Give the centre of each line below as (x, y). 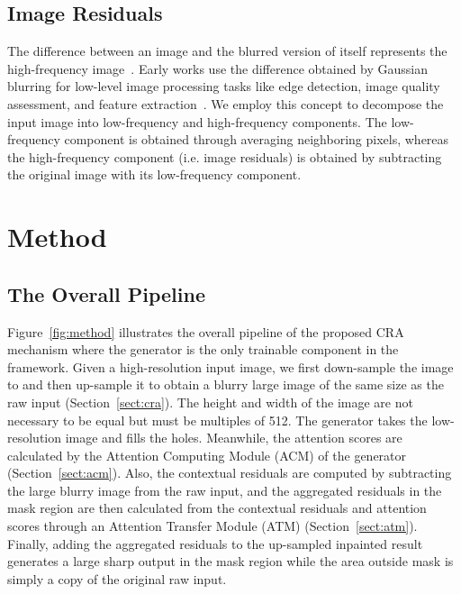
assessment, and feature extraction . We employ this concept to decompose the (226, 103)
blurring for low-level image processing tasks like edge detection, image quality (224, 86)
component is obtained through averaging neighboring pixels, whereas (257, 139)
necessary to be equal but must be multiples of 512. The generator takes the (217, 420)
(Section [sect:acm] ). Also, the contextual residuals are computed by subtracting (230, 473)
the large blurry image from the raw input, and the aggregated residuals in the (225, 490)
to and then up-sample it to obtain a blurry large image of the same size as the (226, 384)
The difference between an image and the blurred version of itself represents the (227, 51)
